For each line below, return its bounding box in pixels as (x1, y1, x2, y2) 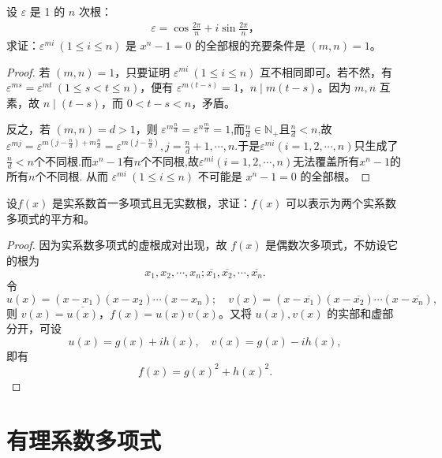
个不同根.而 (33, 152, 92, 169)
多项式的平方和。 (6, 210, 95, 226)
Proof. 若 (6, 63, 51, 80)
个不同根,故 (140, 152, 199, 169)
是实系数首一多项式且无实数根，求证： (52, 195, 252, 211)
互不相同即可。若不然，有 (260, 63, 393, 80)
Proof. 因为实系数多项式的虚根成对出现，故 (6, 236, 227, 253)
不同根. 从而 (46, 168, 108, 184)
